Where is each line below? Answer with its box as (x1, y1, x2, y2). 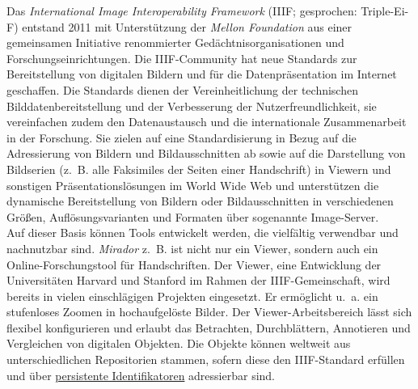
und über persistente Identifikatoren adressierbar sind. (6, 366, 276, 383)
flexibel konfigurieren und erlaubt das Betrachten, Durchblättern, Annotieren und (6, 319, 411, 336)
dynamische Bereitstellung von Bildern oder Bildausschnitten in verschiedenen (6, 192, 394, 209)
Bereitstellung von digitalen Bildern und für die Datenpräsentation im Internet (6, 66, 397, 82)
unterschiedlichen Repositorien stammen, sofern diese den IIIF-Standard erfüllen (6, 351, 405, 368)
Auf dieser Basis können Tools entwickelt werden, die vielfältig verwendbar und (6, 224, 399, 241)
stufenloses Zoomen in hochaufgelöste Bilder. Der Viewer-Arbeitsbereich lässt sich (6, 303, 412, 320)
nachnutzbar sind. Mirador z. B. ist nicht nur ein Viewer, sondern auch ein (6, 239, 378, 256)
